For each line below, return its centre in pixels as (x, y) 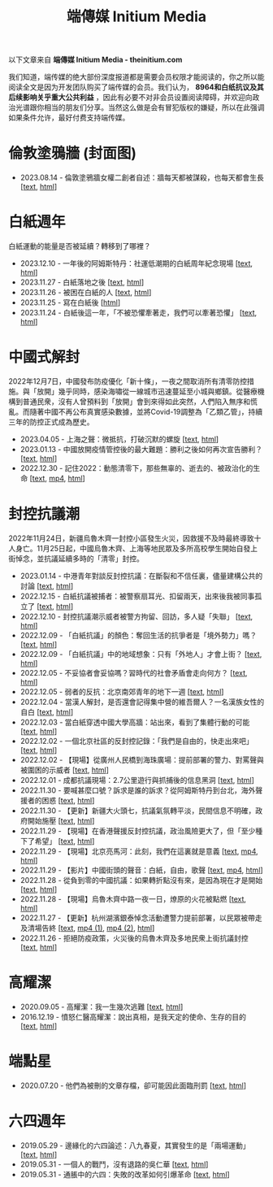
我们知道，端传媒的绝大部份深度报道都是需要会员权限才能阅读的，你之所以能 (136, 77)
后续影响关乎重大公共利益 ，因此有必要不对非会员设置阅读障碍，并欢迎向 (130, 98)
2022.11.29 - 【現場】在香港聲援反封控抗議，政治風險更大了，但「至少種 (141, 831)
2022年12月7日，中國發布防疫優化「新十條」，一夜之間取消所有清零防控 (128, 381)
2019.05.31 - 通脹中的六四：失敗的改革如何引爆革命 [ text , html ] (125, 1174)
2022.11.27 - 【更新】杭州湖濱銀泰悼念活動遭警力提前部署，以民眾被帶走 (141, 917)
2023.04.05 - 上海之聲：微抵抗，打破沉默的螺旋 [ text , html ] (119, 439)
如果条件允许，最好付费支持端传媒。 (69, 118)
